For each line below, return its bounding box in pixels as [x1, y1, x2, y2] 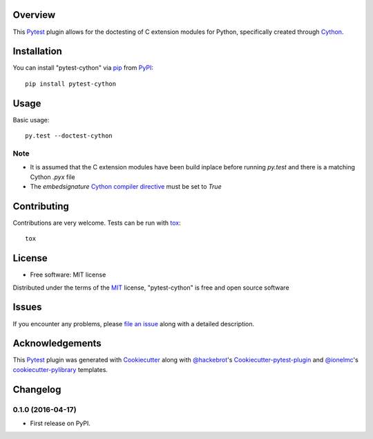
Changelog [12, 384, 61, 395]
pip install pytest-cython [25, 80, 117, 88]
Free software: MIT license [30, 270, 106, 279]
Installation [12, 46, 62, 57]
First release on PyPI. [30, 419, 91, 427]
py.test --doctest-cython [25, 132, 113, 140]
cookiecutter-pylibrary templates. [12, 365, 108, 373]
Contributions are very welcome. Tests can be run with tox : [12, 218, 181, 227]
